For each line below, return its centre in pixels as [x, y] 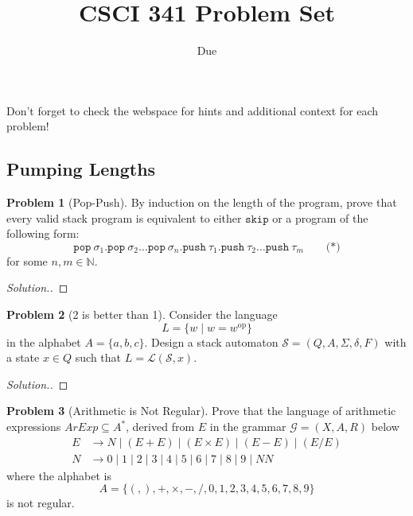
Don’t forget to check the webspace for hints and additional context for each [193, 110]
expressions [34, 427]
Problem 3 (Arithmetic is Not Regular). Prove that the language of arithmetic [201, 411]
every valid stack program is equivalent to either [124, 217]
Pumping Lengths [81, 169]
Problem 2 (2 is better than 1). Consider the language [142, 314]
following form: [43, 233]
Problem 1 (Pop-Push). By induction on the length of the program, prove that [202, 202]
